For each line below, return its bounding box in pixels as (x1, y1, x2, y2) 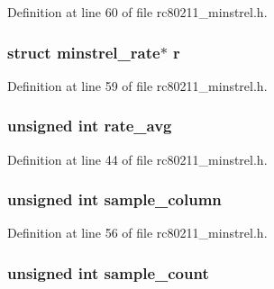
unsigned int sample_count (7, 261, 209, 284)
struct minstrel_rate (7, 41, 160, 63)
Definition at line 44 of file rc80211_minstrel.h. (7, 149, 268, 168)
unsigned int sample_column (7, 188, 222, 211)
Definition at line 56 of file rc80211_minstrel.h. (7, 223, 268, 242)
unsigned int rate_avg (7, 114, 172, 137)
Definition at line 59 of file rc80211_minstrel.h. (7, 76, 268, 95)
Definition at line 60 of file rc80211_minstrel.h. (7, 3, 268, 21)
